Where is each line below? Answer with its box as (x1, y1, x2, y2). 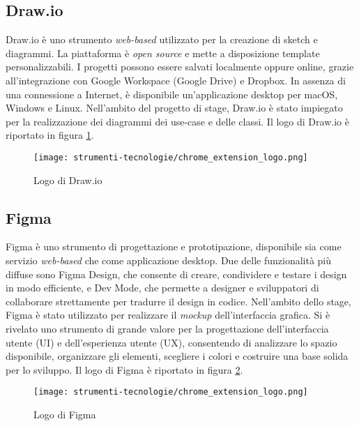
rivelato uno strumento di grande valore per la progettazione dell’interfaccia (6, 321, 329, 335)
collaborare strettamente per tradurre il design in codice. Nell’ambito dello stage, (6, 294, 351, 308)
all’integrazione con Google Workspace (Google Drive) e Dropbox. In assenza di (6, 73, 346, 87)
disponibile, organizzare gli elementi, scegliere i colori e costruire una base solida (6, 349, 349, 363)
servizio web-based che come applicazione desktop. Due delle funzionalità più (6, 253, 332, 267)
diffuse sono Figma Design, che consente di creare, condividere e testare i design (6, 266, 347, 281)
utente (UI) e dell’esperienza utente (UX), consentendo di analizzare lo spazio (6, 335, 337, 349)
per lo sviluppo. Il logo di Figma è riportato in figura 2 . (6, 362, 243, 376)
